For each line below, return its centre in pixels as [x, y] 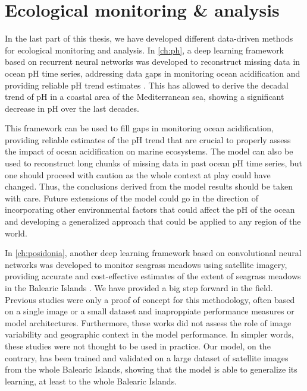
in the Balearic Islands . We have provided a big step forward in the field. [139, 288]
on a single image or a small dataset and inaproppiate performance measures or [150, 311]
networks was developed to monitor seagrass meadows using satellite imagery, [146, 264]
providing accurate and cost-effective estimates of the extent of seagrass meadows [153, 276]
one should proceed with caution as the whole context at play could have [138, 174]
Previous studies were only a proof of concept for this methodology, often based [150, 299]
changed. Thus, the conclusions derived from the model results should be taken [149, 186]
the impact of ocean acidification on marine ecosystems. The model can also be [149, 151]
